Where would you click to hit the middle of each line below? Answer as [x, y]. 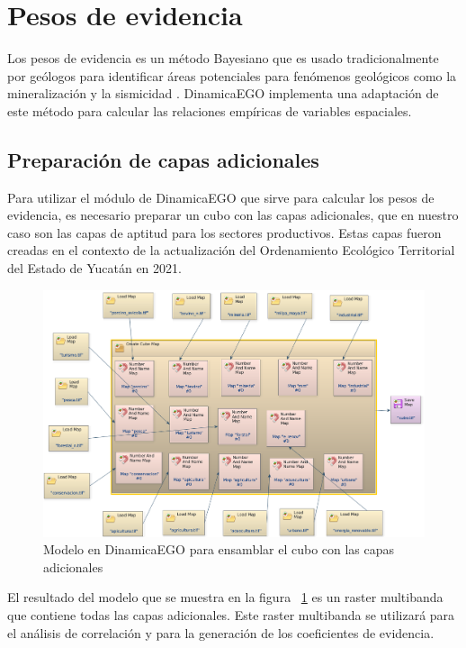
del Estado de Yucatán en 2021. [94, 268]
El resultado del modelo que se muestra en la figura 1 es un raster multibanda [225, 597]
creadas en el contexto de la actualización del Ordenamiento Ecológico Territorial [231, 250]
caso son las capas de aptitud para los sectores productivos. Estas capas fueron [224, 232]
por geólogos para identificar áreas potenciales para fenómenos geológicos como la [232, 75]
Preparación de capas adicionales [163, 159]
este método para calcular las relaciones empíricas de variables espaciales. [210, 110]
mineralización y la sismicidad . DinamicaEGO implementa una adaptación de [223, 93]
